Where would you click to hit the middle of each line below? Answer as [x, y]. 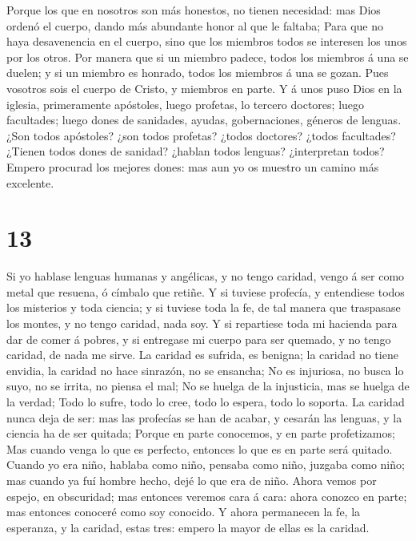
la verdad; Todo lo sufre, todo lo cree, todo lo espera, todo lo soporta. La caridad [206, 402]
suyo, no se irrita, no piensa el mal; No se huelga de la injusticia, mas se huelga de [208, 386]
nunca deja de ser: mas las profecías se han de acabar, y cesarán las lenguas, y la [204, 417]
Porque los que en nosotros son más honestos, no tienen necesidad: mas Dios [194, 10]
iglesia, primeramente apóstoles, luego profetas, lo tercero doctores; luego [186, 104]
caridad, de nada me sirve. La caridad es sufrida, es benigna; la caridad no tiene [202, 355]
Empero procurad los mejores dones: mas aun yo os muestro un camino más [193, 166]
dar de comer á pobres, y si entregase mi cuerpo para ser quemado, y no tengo [199, 339]
